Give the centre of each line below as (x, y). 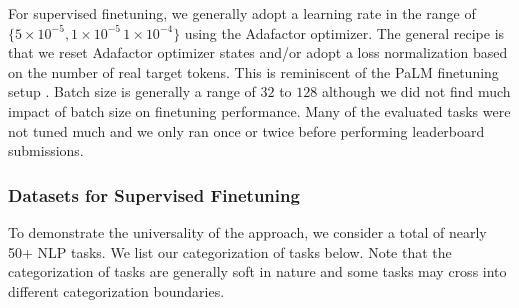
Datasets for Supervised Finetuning (154, 194)
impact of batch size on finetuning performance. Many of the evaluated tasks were (259, 110)
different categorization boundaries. (116, 290)
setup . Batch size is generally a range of (132, 91)
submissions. (46, 150)
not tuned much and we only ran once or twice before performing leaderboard (246, 130)
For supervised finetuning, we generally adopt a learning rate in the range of (242, 13)
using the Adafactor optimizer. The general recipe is (344, 32)
